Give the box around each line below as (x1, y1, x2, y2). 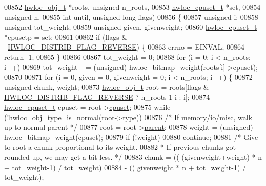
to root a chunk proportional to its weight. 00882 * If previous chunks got (4, 142, 236, 152)
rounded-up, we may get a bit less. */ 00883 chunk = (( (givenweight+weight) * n (4, 151, 262, 162)
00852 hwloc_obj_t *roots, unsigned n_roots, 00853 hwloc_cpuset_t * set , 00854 (4, 2, 261, 12)
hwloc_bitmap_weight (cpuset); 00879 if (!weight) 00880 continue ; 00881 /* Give (4, 131, 258, 142)
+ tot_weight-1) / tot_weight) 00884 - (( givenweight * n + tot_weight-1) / (4, 161, 247, 172)
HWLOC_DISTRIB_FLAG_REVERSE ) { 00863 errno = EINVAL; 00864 (8, 41, 245, 52)
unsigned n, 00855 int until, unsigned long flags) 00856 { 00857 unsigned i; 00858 (4, 11, 258, 22)
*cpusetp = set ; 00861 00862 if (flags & (4, 31, 128, 42)
